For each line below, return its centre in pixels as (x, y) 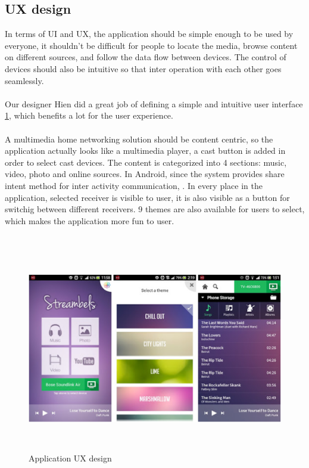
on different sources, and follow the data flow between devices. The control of (146, 57)
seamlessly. (24, 80)
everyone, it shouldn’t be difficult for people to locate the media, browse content (151, 45)
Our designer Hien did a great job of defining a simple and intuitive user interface (154, 103)
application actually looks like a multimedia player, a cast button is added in (145, 151)
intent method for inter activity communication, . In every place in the (134, 185)
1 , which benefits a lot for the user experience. (89, 115)
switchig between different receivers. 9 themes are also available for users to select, (155, 209)
